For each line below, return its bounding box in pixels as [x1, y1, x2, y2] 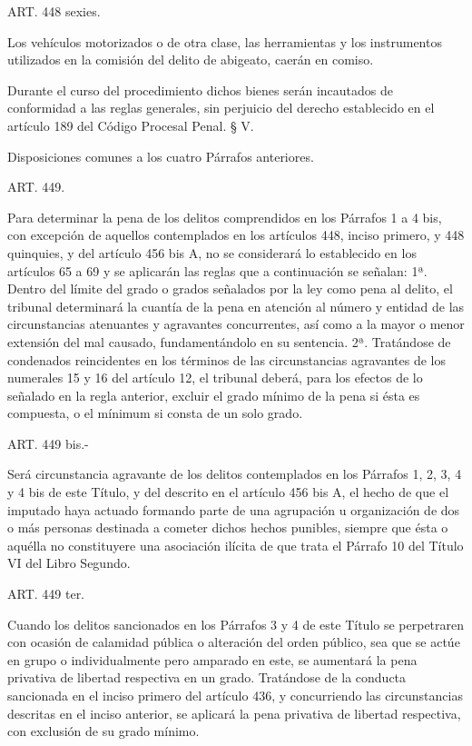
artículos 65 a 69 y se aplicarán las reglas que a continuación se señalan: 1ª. [7, 261, 428, 280]
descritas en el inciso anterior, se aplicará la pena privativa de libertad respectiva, [7, 703, 461, 722]
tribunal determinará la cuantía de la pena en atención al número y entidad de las [7, 296, 465, 315]
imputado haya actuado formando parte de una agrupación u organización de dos [7, 500, 460, 519]
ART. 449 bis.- [7, 433, 89, 453]
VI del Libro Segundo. [7, 553, 131, 572]
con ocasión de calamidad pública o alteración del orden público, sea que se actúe [7, 632, 460, 652]
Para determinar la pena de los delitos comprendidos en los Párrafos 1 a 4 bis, [7, 207, 442, 226]
